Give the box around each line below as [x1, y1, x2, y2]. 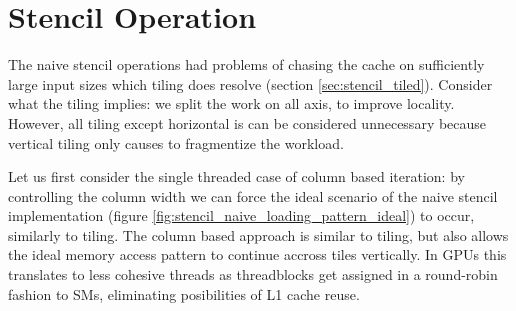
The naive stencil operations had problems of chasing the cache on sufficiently [8, 54, 485, 75]
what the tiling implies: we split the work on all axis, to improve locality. [8, 93, 455, 114]
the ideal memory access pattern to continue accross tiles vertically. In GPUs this [8, 244, 507, 265]
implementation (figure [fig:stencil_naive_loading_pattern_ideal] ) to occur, [8, 205, 475, 226]
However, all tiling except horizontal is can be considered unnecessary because [8, 112, 487, 133]
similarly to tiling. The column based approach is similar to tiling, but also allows [8, 224, 509, 245]
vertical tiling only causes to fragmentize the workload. [8, 132, 344, 153]
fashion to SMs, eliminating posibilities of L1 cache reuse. [8, 283, 360, 304]
